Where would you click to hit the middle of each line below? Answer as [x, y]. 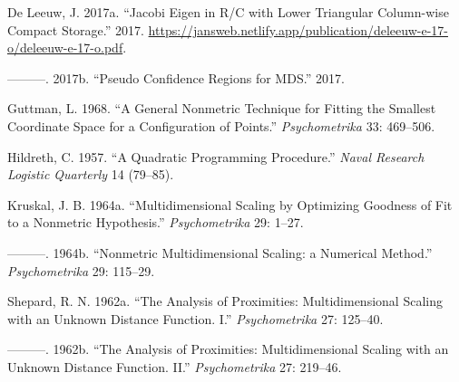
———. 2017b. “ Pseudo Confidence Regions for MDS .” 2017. [176, 77]
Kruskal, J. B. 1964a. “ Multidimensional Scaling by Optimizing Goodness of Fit [230, 204]
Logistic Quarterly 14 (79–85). [91, 174]
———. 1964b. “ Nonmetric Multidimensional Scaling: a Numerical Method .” [220, 252]
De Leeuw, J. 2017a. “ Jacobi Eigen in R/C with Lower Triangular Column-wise [228, 12]
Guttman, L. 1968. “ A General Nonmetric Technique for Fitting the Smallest [222, 108]
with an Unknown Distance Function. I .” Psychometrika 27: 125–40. [195, 318]
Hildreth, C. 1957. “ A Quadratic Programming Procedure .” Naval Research [216, 156]
